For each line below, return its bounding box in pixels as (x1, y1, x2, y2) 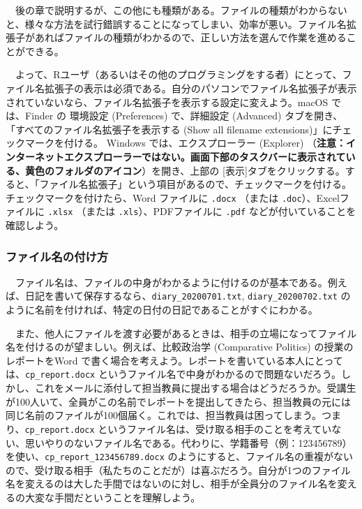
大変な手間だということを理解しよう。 (24, 490, 201, 504)
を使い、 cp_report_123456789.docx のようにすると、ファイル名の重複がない (6, 449, 354, 464)
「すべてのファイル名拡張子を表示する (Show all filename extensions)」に (6, 121, 333, 136)
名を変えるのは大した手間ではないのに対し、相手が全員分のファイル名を (6, 476, 338, 491)
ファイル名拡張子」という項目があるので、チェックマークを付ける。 (39, 177, 352, 191)
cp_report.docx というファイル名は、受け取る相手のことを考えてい (24, 421, 332, 436)
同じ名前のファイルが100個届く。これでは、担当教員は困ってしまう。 (6, 408, 322, 422)
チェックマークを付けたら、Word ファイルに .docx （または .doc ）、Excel (6, 190, 340, 205)
